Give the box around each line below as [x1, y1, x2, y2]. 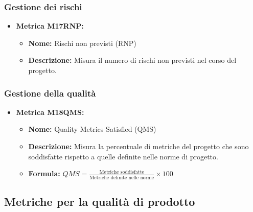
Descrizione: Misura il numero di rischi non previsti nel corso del [28, 55, 237, 65]
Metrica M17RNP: [16, 20, 84, 31]
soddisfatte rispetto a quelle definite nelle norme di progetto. [28, 151, 218, 161]
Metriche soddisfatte [99, 169, 144, 175]
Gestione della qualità [4, 86, 96, 99]
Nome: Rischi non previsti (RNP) [28, 37, 136, 48]
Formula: [28, 168, 60, 179]
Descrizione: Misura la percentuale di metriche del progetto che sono [28, 141, 249, 151]
